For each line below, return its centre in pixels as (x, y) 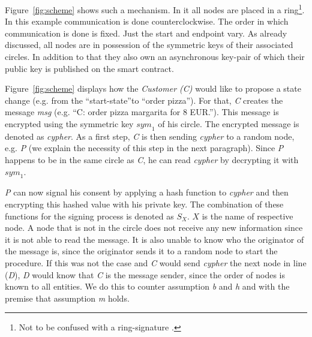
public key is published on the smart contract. (89, 68)
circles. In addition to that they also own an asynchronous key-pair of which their (155, 57)
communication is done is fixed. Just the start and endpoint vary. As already (146, 33)
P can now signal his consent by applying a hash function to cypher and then (147, 192)
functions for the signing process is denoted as (89, 216)
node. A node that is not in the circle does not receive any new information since (154, 228)
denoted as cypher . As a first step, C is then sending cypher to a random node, (150, 136)
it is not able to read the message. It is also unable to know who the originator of (154, 239)
